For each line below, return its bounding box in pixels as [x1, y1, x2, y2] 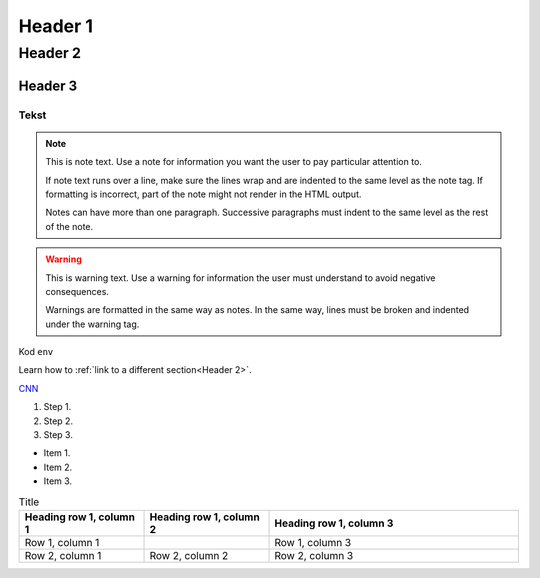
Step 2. [43, 415, 74, 427]
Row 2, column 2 [149, 548, 229, 562]
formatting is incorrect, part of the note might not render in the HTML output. [45, 188, 362, 200]
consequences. [45, 285, 110, 297]
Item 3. [43, 475, 73, 487]
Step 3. [43, 429, 74, 441]
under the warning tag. [45, 318, 140, 330]
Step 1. [43, 401, 72, 413]
